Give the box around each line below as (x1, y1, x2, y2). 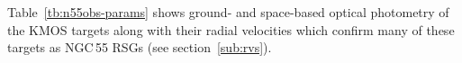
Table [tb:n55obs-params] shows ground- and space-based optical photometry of (7, 3, 449, 21)
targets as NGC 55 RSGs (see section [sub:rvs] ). (7, 38, 272, 57)
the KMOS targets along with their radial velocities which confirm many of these (7, 20, 455, 39)
